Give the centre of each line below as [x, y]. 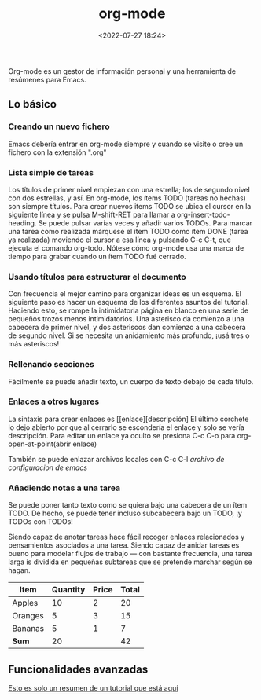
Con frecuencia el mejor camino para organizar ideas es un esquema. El [125, 294]
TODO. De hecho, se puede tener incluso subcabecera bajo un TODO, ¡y [125, 513]
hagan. [19, 570]
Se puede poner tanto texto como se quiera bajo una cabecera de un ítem [128, 505]
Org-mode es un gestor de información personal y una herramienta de [122, 71]
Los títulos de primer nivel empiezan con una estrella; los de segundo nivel [129, 189]
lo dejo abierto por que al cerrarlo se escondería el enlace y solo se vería [127, 427]
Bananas [28, 629]
